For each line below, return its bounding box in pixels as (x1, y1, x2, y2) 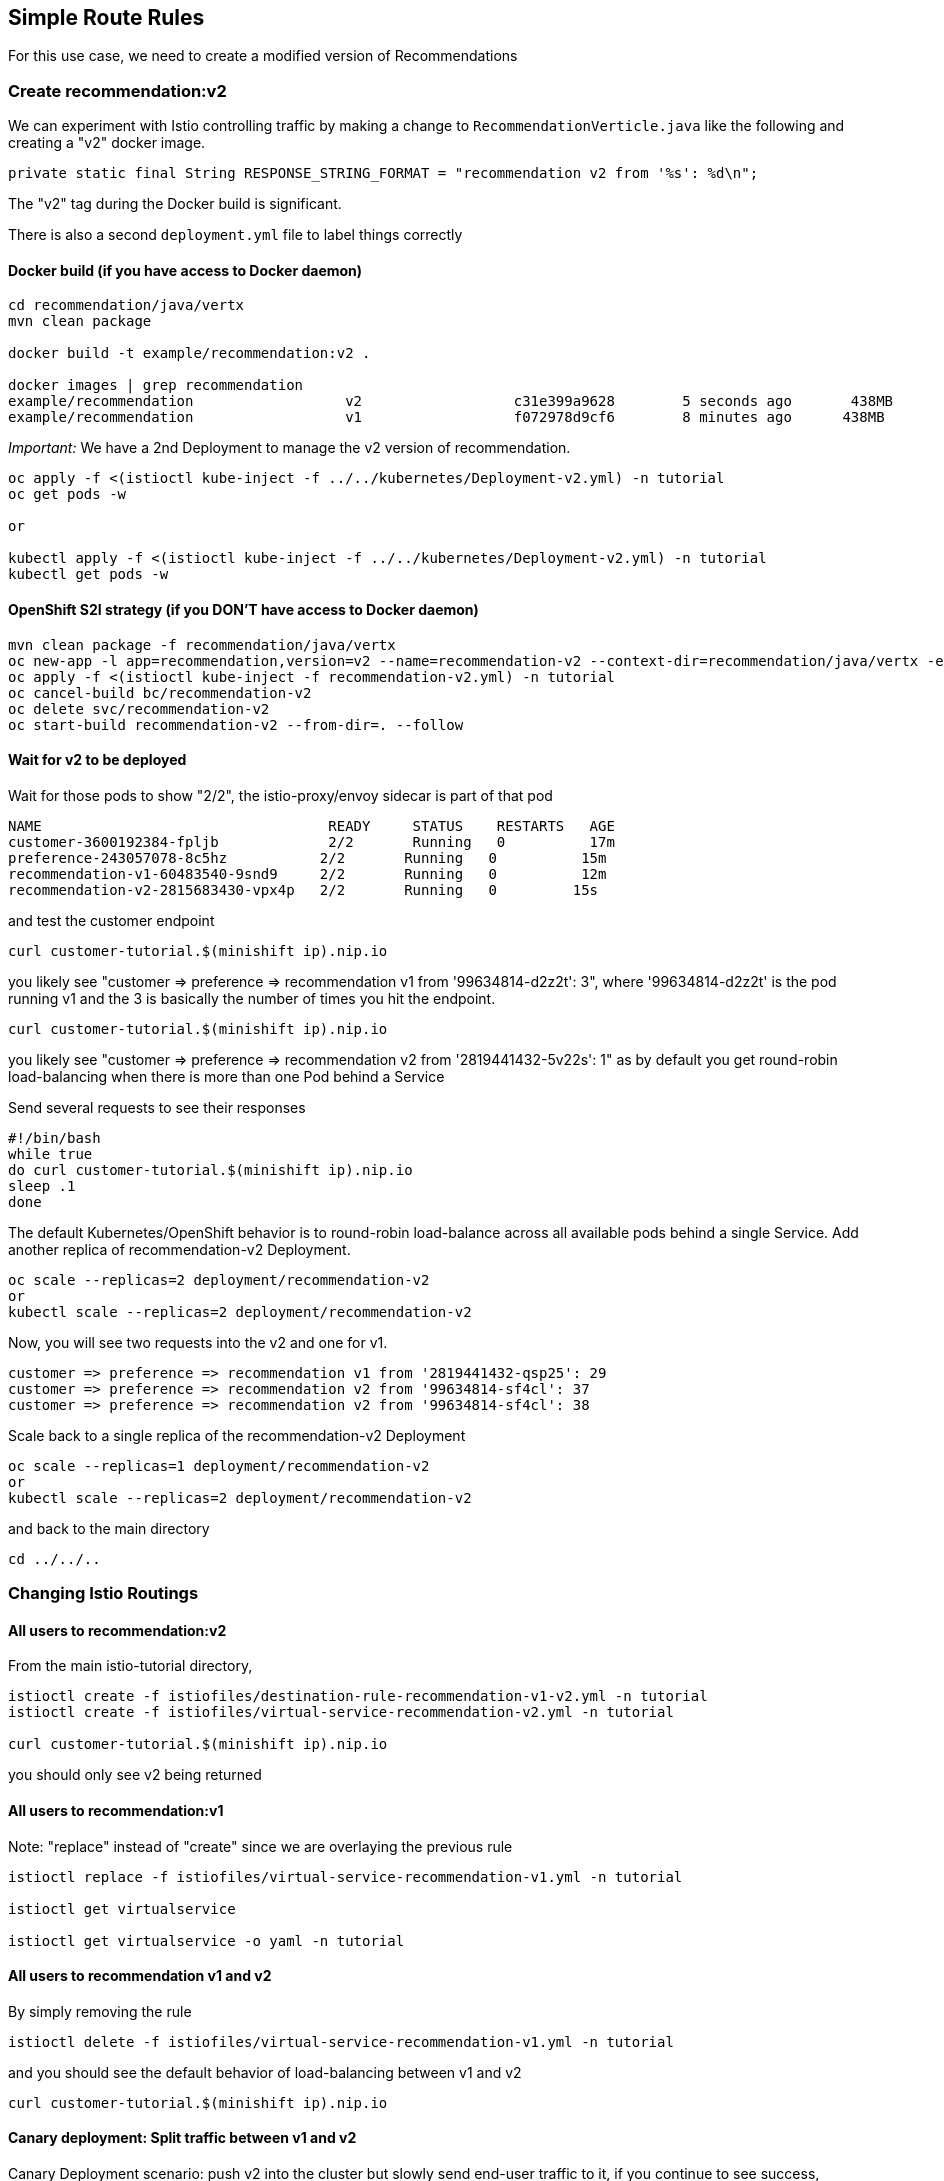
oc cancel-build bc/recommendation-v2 (8, 684, 312, 701)
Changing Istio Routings (8, 1583, 199, 1604)
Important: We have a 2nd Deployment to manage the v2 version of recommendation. (8, 439, 571, 457)
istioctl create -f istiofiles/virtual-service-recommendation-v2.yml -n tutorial (8, 1704, 674, 1721)
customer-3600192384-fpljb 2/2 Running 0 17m (8, 833, 615, 850)
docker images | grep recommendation (8, 377, 304, 394)
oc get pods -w (8, 486, 127, 503)
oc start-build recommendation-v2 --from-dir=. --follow (8, 716, 464, 733)
